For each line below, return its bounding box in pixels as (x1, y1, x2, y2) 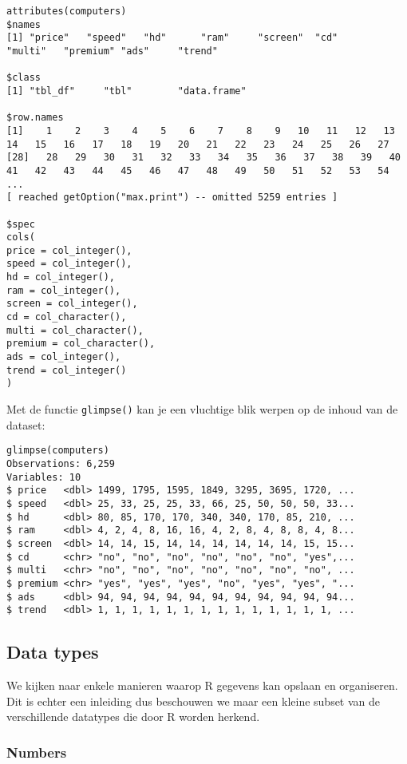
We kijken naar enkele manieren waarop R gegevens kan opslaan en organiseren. (6, 677, 398, 694)
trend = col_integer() (6, 364, 127, 376)
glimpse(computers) (6, 445, 109, 457)
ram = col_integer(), (6, 284, 121, 296)
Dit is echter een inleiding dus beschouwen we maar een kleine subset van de (6, 692, 381, 709)
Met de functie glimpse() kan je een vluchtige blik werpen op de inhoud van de (6, 401, 398, 418)
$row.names (6, 112, 64, 124)
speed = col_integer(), (6, 258, 132, 270)
